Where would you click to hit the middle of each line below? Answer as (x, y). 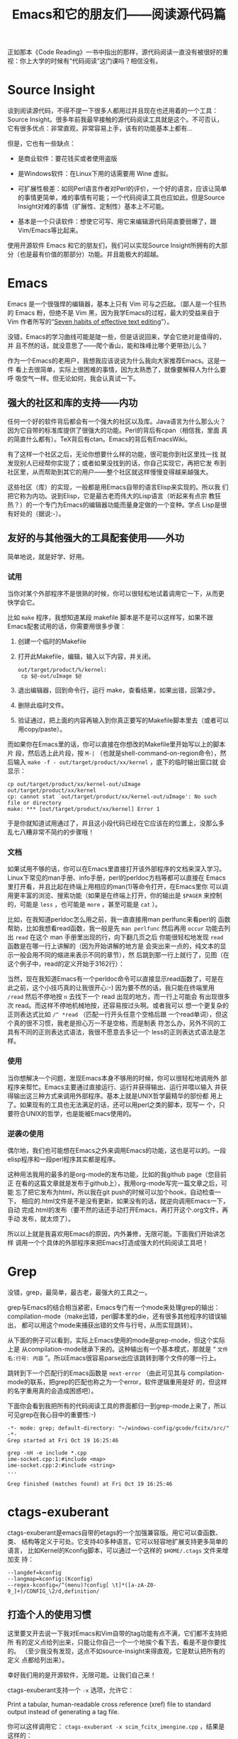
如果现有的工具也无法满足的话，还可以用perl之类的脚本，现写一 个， (119, 1105)
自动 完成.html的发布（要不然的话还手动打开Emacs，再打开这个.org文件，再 (118, 1210)
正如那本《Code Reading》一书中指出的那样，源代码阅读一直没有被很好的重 (118, 52)
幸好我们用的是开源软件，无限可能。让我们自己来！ (82, 1674)
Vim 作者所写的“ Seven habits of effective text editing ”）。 (90, 322)
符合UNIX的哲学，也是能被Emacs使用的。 (74, 1113)
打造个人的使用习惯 (49, 1615)
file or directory (34, 802)
